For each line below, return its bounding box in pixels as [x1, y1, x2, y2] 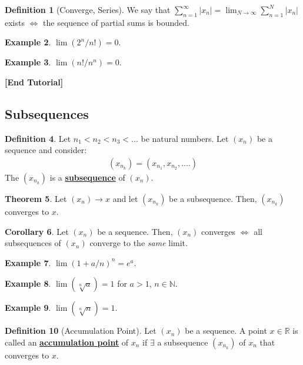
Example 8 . [5, 277, 51, 290]
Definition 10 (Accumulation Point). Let [5, 324, 157, 337]
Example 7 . [5, 256, 51, 268]
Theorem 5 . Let [5, 193, 67, 204]
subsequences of [5, 237, 61, 249]
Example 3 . [5, 56, 51, 68]
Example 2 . [5, 36, 51, 48]
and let [112, 193, 138, 204]
